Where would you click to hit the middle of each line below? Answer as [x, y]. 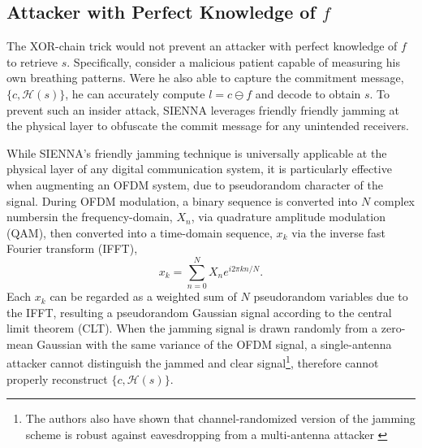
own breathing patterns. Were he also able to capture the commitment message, [205, 78]
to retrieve [32, 61]
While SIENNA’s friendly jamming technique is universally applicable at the [197, 152]
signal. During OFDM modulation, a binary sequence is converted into [182, 200]
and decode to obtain [308, 93]
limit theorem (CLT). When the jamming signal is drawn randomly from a [192, 328]
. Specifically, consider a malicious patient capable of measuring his [233, 61]
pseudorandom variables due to [331, 296]
